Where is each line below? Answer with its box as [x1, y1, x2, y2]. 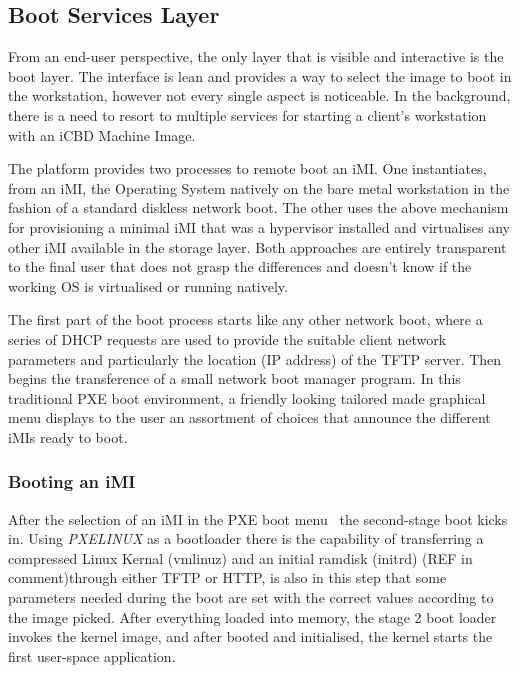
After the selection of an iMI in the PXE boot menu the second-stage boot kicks [8, 508, 508, 529]
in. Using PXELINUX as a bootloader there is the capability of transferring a [8, 528, 484, 549]
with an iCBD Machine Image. [8, 124, 196, 145]
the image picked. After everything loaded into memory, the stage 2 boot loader [8, 606, 497, 627]
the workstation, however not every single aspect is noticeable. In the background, [8, 85, 511, 106]
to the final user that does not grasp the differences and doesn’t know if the [8, 256, 472, 277]
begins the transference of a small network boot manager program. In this [8, 368, 461, 389]
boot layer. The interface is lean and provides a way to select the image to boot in [8, 65, 512, 86]
